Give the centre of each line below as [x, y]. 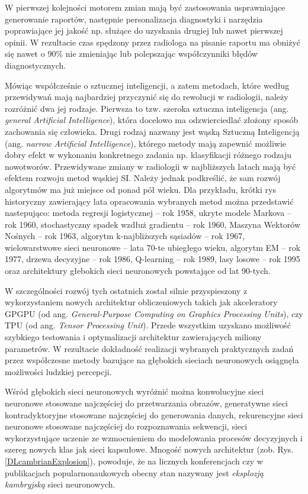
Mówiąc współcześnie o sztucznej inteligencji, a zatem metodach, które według [147, 85]
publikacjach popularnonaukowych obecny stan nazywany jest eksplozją [134, 472]
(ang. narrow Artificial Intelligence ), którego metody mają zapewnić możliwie [146, 143]
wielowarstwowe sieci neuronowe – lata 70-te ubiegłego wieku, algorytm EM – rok [153, 247]
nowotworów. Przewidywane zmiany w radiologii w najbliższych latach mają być [150, 166]
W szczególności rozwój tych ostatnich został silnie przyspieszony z [126, 290]
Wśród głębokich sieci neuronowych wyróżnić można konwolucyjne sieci [134, 391]
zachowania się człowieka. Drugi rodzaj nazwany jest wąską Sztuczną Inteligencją [152, 131]
